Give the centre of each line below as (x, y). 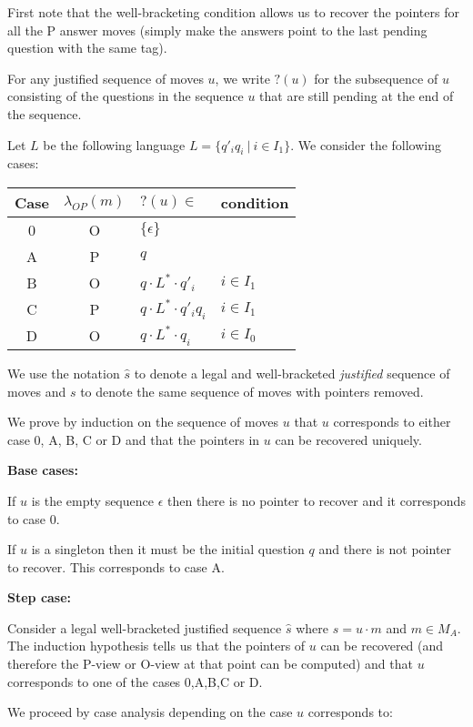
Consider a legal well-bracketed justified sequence (145, 627)
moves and (37, 391)
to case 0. (34, 518)
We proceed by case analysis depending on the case (150, 712)
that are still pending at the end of (357, 96)
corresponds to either (392, 422)
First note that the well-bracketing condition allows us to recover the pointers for (233, 12)
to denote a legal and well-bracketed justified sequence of (292, 373)
